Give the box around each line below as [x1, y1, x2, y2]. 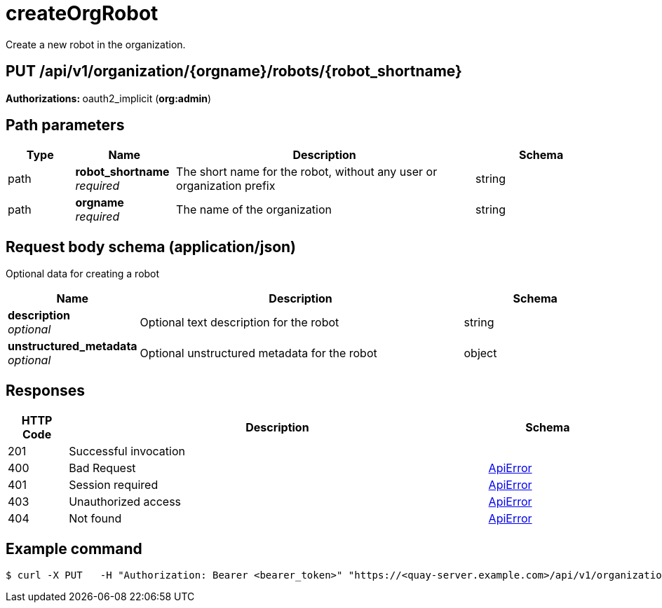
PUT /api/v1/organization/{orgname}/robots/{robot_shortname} [6, 62, 462, 81]
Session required [69, 478, 158, 492]
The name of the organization [176, 202, 332, 217]
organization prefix [176, 179, 276, 193]
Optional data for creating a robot [6, 268, 160, 280]
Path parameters [6, 116, 125, 134]
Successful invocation [69, 444, 185, 459]
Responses [6, 381, 86, 399]
